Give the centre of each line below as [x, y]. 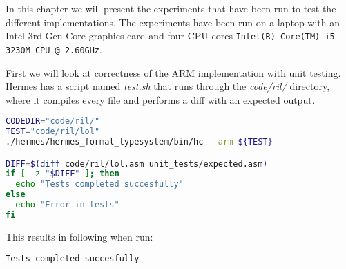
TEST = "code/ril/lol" [53, 132]
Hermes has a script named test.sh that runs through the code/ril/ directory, [168, 86]
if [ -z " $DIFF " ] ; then [63, 174]
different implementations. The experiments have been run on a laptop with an [173, 22]
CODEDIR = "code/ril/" [53, 121]
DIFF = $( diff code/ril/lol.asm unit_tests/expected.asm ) [137, 164]
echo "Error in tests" [67, 205]
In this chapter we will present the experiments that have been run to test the [171, 8]
